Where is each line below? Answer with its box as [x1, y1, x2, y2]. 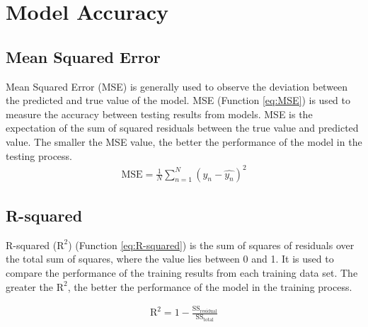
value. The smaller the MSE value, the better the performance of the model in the [6, 134, 362, 149]
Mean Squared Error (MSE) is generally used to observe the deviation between [6, 79, 348, 93]
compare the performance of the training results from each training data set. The [6, 265, 358, 280]
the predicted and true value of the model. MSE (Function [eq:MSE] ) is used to [6, 93, 350, 108]
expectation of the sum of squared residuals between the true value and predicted [6, 120, 359, 135]
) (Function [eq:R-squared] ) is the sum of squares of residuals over [68, 237, 355, 252]
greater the [6, 279, 53, 294]
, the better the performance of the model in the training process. [67, 279, 352, 294]
